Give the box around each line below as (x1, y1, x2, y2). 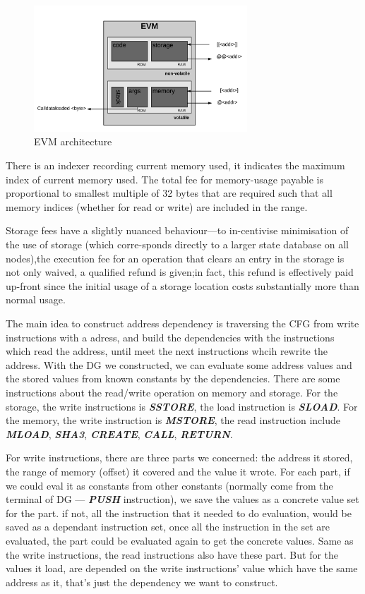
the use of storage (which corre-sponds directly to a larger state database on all (6, 237, 349, 252)
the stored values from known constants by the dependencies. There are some (6, 371, 340, 386)
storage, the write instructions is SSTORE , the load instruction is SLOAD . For (6, 399, 358, 413)
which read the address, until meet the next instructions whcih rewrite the (6, 344, 328, 358)
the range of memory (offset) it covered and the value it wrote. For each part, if (6, 463, 350, 478)
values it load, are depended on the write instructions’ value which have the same (6, 561, 358, 576)
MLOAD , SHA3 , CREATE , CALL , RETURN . (6, 426, 233, 441)
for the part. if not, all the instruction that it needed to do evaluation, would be (6, 505, 352, 520)
